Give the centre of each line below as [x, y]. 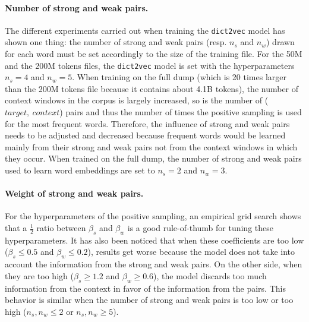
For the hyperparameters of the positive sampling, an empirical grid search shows [153, 216]
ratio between [61, 228]
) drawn [280, 42]
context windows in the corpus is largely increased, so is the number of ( [137, 100]
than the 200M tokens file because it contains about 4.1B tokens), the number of [152, 88]
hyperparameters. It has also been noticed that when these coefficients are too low [154, 240]
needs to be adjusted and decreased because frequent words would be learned [145, 135]
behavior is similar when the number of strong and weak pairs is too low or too [149, 300]
